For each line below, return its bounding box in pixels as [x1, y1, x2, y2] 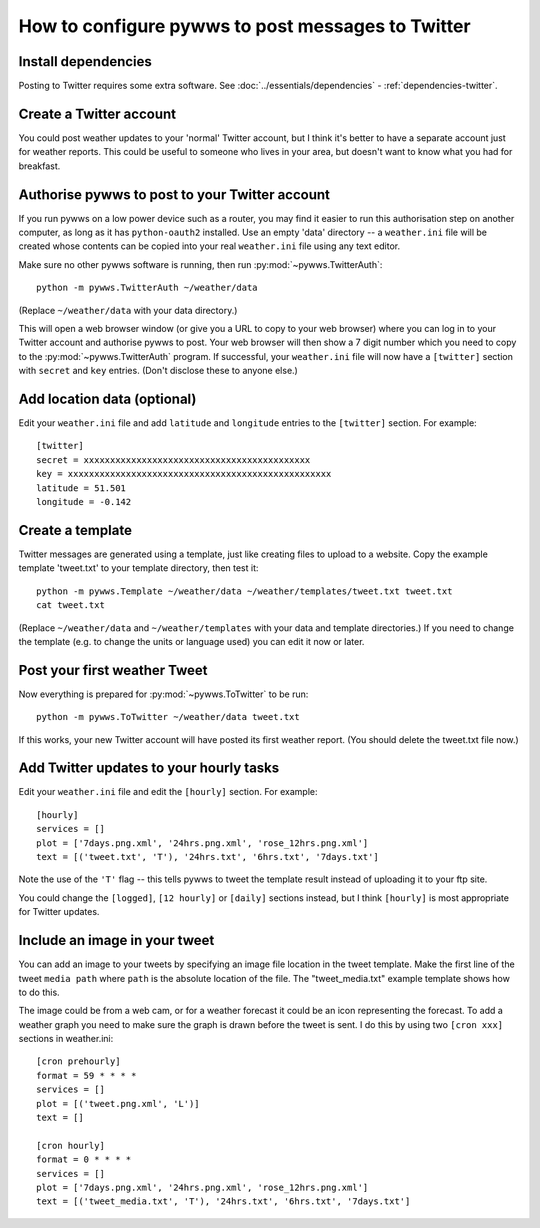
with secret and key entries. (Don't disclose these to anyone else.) [18, 365, 299, 377]
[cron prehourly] [36, 1056, 121, 1067]
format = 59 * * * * [36, 1070, 137, 1081]
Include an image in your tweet [18, 932, 215, 949]
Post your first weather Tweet [18, 661, 208, 679]
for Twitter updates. [18, 906, 100, 918]
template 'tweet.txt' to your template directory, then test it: [18, 562, 259, 574]
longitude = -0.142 [36, 496, 132, 508]
